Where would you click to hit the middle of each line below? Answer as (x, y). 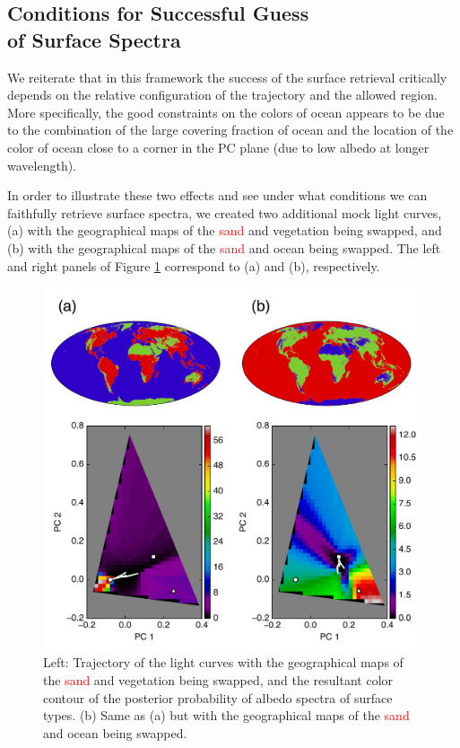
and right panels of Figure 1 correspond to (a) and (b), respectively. (194, 265)
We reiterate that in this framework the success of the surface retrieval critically (227, 77)
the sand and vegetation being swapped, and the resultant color (218, 680)
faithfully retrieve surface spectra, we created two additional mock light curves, (225, 212)
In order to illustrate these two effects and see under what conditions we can (217, 195)
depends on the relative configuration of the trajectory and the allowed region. (222, 95)
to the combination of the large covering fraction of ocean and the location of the (230, 130)
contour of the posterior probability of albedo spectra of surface (218, 697)
